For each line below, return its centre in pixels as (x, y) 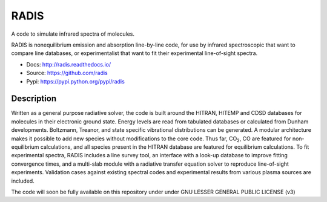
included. (23, 181)
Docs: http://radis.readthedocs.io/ (69, 64)
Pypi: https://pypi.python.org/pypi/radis (76, 81)
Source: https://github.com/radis (67, 73)
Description (34, 99)
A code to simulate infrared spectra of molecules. (73, 34)
